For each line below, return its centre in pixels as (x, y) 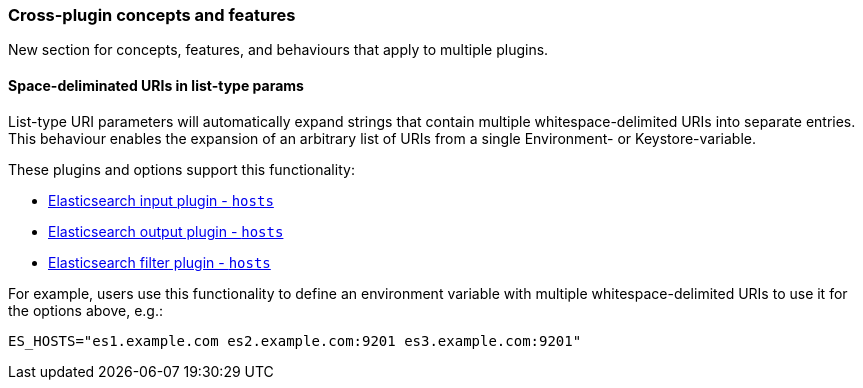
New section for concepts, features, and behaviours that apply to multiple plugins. (278, 50)
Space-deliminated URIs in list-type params (156, 85)
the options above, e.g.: (86, 310)
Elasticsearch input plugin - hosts (161, 200)
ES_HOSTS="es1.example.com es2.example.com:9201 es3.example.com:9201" (295, 340)
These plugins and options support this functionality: (181, 169)
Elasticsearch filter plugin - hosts (159, 262)
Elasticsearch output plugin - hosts (166, 231)
